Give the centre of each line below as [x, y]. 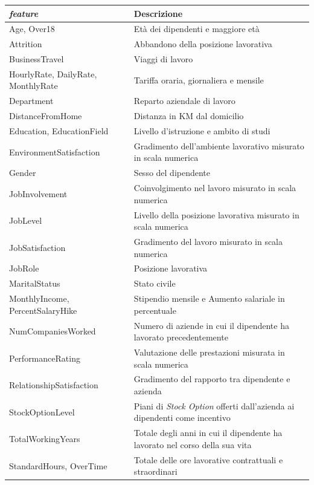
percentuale [155, 310]
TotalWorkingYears [45, 439]
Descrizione [158, 13]
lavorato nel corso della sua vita [193, 444]
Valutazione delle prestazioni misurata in [209, 352]
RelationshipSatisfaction [54, 385]
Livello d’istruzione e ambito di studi [202, 131]
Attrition [26, 44]
